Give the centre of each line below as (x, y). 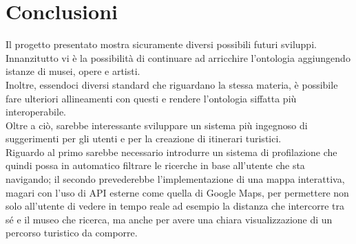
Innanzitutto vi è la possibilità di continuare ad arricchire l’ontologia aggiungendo (178, 57)
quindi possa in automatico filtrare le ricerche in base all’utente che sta (155, 165)
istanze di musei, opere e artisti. (73, 71)
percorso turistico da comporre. (72, 233)
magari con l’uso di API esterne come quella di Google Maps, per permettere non (177, 192)
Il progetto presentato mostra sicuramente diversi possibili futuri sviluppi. (161, 44)
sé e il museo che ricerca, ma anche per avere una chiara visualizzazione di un (169, 219)
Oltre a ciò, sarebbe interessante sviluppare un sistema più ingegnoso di (157, 125)
